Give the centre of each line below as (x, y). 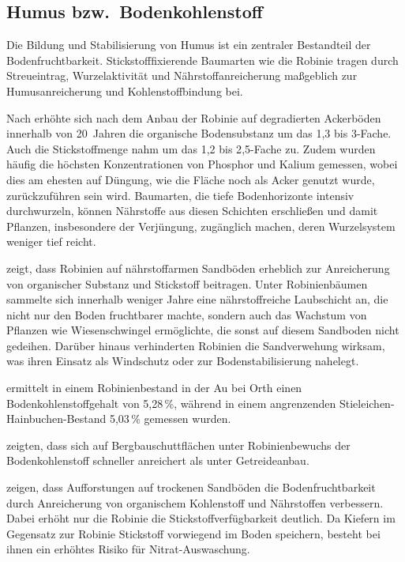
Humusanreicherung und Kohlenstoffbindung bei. (125, 91)
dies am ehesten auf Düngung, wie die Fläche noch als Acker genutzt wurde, (191, 179)
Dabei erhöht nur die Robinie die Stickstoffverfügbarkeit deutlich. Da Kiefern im (201, 518)
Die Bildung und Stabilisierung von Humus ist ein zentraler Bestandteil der (189, 45)
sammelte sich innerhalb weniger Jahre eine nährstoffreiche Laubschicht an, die (197, 299)
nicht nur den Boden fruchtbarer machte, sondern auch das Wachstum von (187, 314)
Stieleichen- (367, 403)
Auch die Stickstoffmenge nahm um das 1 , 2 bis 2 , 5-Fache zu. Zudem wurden (191, 148)
